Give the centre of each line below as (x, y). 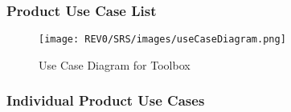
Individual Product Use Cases (106, 100)
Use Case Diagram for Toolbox (115, 64)
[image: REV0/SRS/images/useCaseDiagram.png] (162, 40)
